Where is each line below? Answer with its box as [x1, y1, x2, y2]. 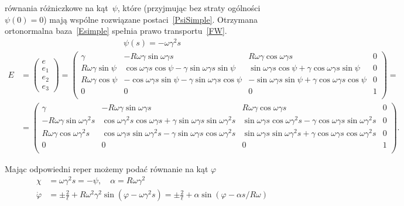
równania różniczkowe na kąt [5, 2, 108, 13]
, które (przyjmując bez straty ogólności [117, 2, 261, 13]
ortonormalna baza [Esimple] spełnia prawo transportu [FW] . [5, 25, 227, 37]
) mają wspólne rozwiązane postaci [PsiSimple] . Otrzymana [43, 13, 258, 25]
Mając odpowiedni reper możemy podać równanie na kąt [5, 162, 208, 174]
